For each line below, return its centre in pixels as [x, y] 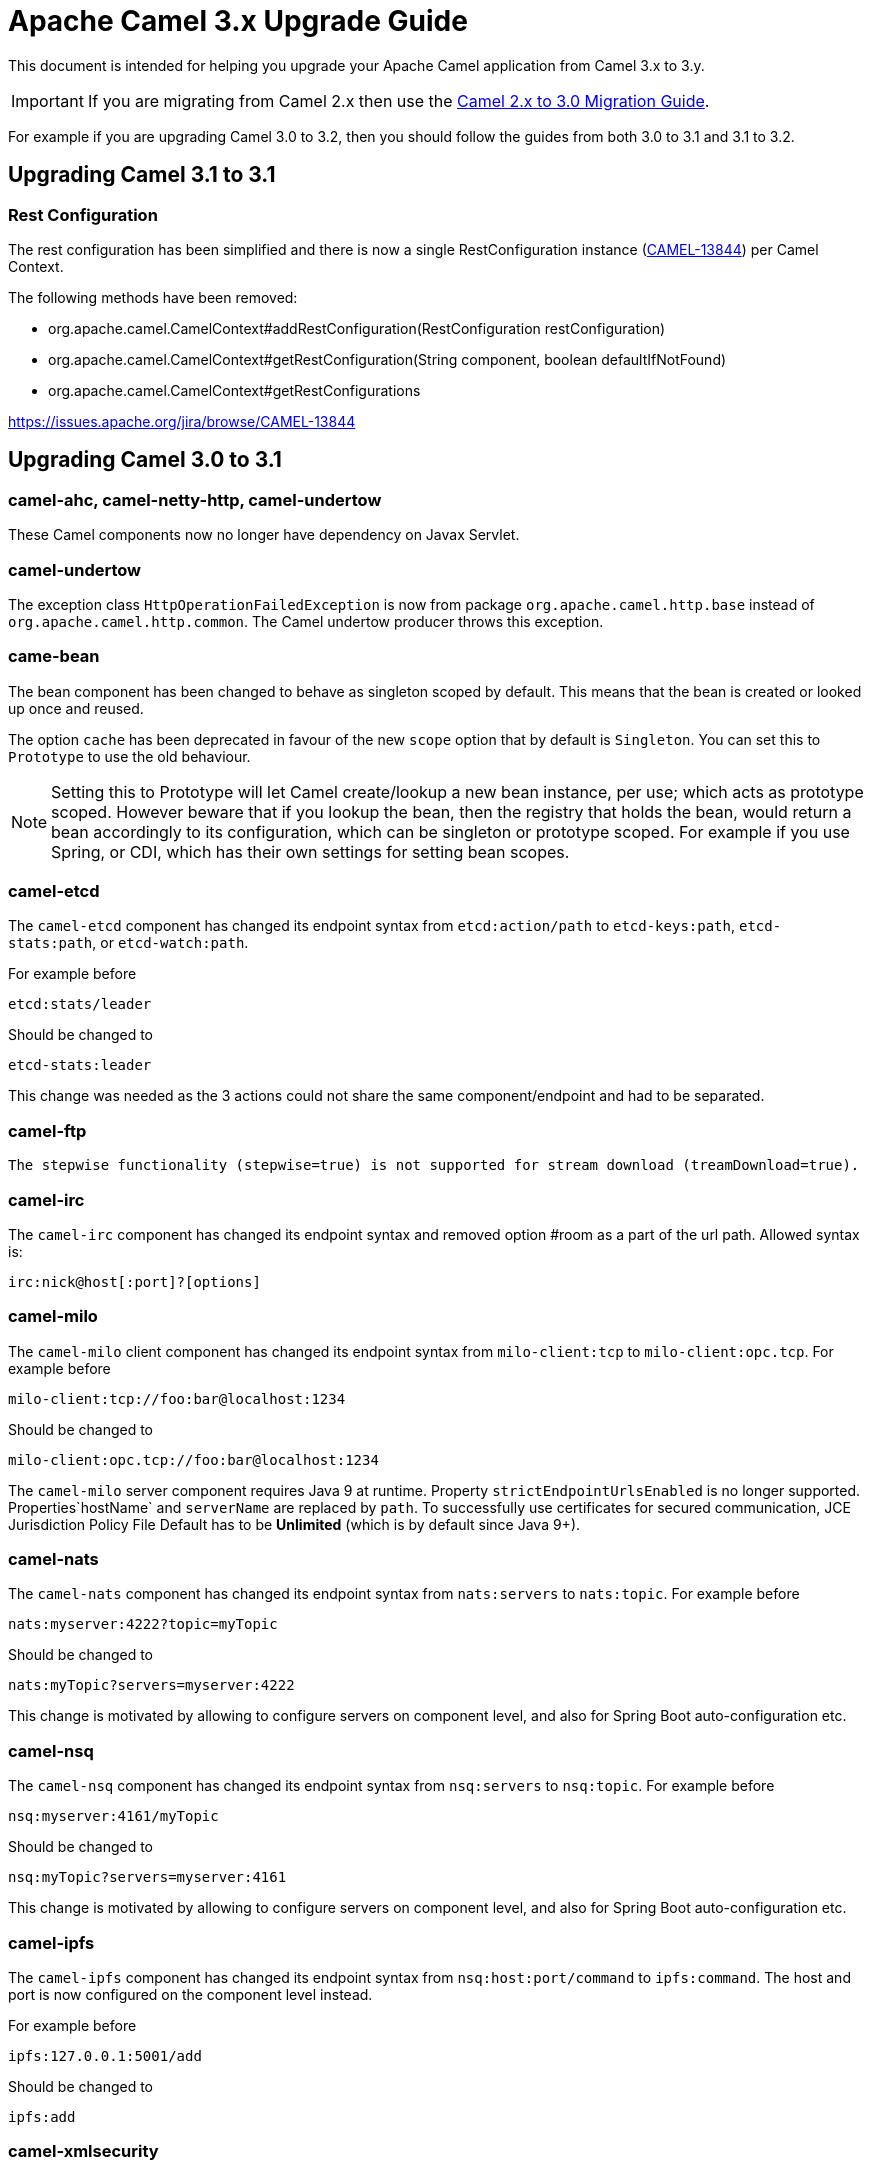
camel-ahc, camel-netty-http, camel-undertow [195, 499]
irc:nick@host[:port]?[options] [134, 1281]
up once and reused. [76, 708]
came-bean [54, 656]
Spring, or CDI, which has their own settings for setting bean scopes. [310, 851]
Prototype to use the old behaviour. [129, 756]
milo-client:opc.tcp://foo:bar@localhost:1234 [193, 1459]
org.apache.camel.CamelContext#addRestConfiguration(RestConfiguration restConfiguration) [357, 328]
